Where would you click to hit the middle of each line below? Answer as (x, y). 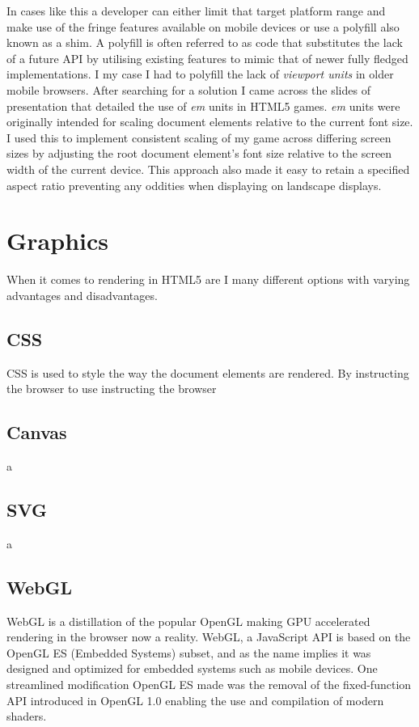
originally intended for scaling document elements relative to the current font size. (210, 122)
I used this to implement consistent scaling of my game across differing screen (199, 137)
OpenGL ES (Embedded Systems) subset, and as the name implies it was (189, 652)
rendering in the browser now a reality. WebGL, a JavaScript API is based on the (209, 637)
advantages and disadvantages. (82, 295)
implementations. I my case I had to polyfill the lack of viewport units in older (200, 74)
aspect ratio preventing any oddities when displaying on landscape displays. (194, 185)
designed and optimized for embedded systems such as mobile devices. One (192, 668)
